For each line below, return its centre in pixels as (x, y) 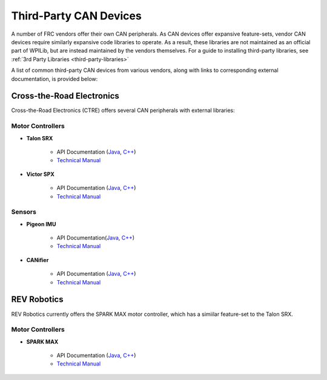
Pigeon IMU (41, 224)
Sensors (24, 212)
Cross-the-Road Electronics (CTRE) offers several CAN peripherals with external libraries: (123, 110)
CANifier (38, 260)
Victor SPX (40, 174)
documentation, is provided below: (54, 79)
